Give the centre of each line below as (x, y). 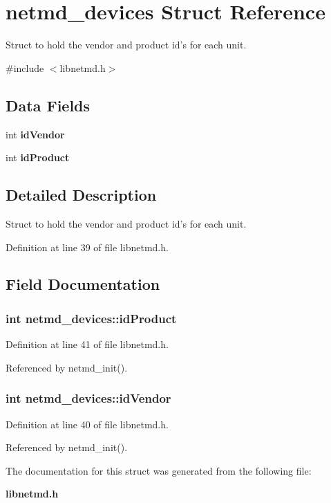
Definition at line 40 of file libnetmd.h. (87, 424)
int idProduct (38, 157)
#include (25, 67)
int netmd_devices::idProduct (91, 318)
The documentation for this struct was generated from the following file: (159, 470)
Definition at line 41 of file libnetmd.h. (87, 344)
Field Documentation (83, 284)
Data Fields (48, 105)
